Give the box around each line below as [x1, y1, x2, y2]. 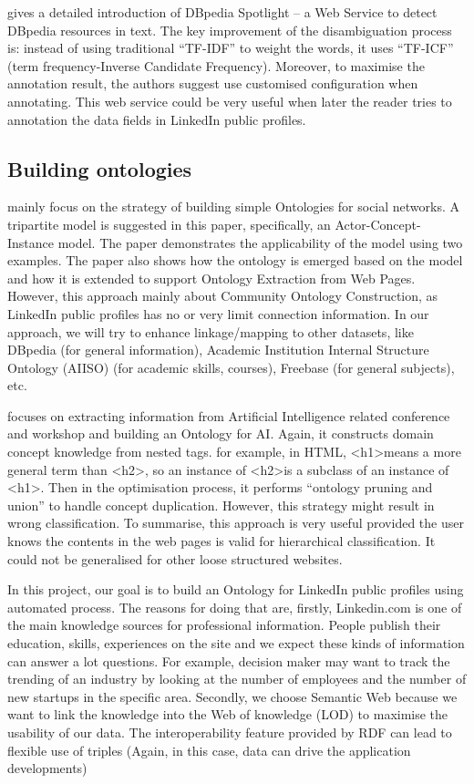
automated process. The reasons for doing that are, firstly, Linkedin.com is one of [7, 597, 462, 616]
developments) [7, 758, 88, 778]
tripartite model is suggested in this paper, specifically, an [7, 214, 331, 233]
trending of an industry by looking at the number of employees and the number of [7, 669, 467, 688]
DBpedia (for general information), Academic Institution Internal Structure [7, 340, 429, 359]
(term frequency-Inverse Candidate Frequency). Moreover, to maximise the [7, 56, 425, 75]
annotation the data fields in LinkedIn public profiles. [7, 109, 306, 129]
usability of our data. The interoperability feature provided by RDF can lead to [7, 722, 452, 741]
